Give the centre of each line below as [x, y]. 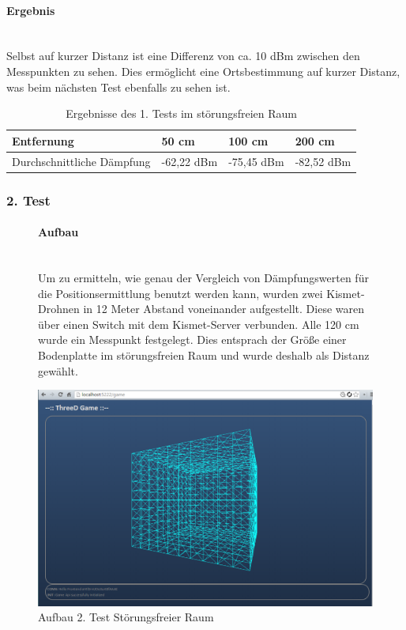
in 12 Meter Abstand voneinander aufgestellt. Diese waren [224, 309]
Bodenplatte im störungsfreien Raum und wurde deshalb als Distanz [204, 355]
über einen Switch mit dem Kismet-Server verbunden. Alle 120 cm [199, 324]
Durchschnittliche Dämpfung [81, 161]
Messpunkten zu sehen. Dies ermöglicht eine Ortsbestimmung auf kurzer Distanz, [203, 71]
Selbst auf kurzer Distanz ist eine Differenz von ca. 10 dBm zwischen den [183, 56]
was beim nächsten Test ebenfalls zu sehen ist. [118, 87]
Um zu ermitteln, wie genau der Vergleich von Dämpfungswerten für [203, 277]
